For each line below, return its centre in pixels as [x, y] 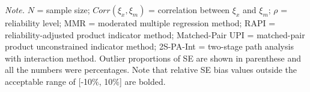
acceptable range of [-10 [49, 81]
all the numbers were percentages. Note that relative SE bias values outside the [151, 70]
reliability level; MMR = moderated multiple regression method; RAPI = [140, 23]
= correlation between [189, 10]
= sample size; [63, 10]
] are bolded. [143, 81]
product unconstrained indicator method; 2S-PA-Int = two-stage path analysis [149, 46]
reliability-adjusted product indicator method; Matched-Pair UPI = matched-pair [155, 34]
